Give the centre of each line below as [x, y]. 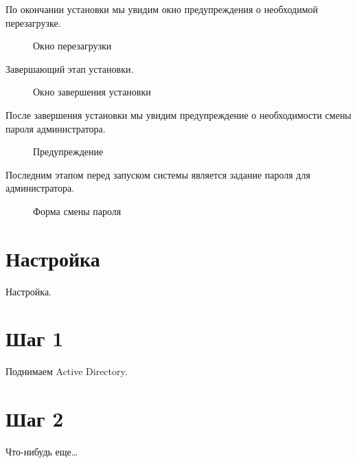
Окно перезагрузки [72, 46]
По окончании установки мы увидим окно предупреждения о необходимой [162, 9]
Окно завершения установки [92, 92]
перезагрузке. [33, 22]
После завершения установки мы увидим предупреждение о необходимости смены [178, 114]
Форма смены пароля [77, 211]
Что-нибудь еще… [42, 452]
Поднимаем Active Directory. [67, 371]
